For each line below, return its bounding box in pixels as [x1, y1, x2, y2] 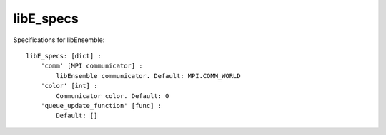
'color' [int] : [40, 82, 98, 90]
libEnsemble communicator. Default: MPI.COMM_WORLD [56, 72, 241, 80]
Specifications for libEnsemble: [13, 36, 105, 44]
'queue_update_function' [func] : [40, 102, 162, 109]
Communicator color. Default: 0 [56, 92, 169, 99]
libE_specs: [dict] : [26, 52, 102, 60]
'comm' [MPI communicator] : [40, 62, 143, 70]
